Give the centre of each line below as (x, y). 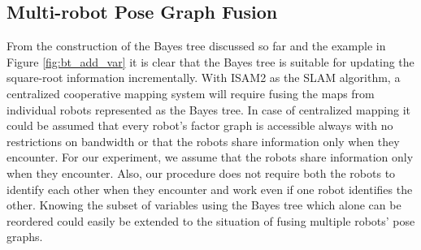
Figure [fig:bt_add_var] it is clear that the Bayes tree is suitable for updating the (210, 61)
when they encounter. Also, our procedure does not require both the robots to (201, 172)
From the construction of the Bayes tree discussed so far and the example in (196, 46)
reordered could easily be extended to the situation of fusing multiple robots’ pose (211, 220)
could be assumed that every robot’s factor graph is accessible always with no (200, 125)
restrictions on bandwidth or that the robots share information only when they (203, 141)
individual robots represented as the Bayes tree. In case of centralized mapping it (208, 109)
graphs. (25, 237)
